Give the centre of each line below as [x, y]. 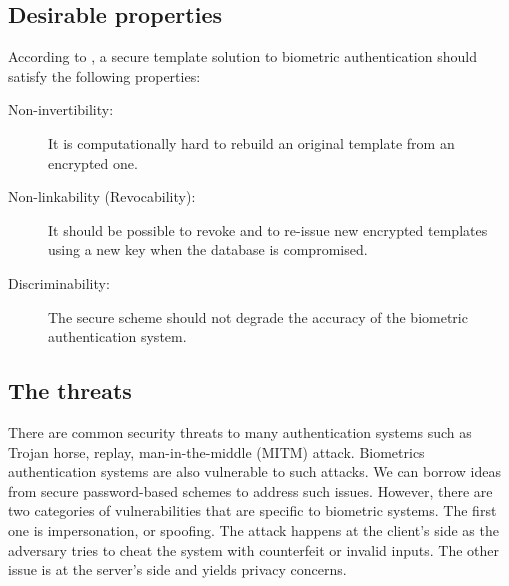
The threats [70, 390]
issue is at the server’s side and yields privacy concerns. [177, 569]
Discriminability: [59, 282]
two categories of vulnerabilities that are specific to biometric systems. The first [252, 510]
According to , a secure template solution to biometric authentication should [242, 56]
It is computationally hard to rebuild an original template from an [251, 142]
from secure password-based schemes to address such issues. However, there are [250, 490]
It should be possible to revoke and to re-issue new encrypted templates [268, 229]
